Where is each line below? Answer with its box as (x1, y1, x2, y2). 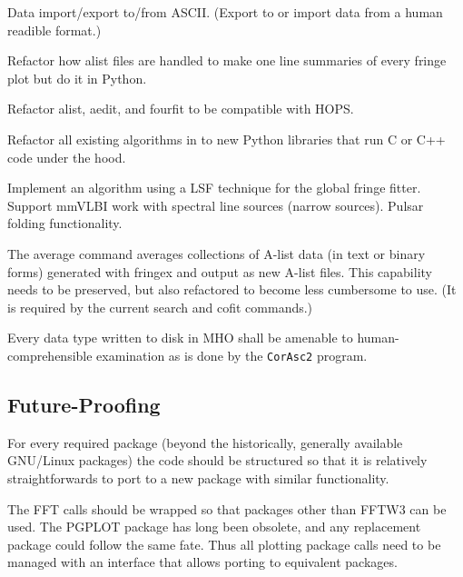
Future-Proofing (7, 390, 161, 418)
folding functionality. (7, 214, 123, 233)
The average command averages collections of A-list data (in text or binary (7, 244, 426, 263)
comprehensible (7, 345, 93, 364)
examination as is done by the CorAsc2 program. (96, 345, 368, 364)
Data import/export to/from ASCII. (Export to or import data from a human (7, 3, 443, 21)
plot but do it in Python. (7, 68, 147, 87)
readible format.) (7, 20, 102, 39)
